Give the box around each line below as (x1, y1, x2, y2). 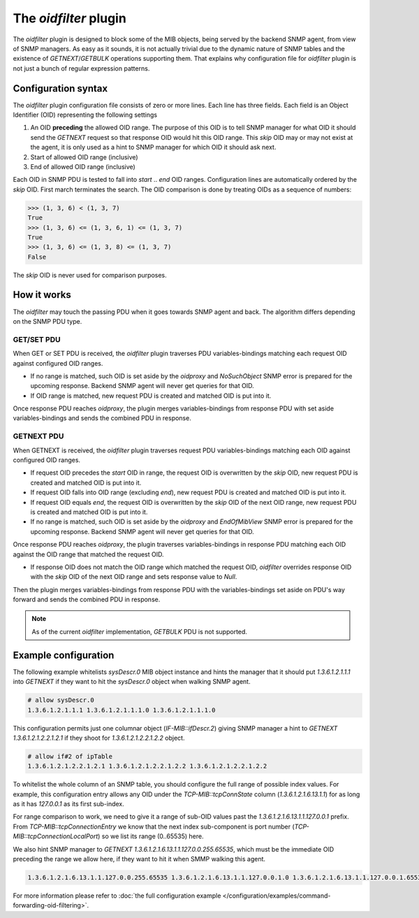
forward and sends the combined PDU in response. (13, 595, 161, 604)
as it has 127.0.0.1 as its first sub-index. (13, 800, 125, 808)
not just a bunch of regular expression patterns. (13, 64, 150, 73)
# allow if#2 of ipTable (27, 752, 113, 760)
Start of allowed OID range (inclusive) (30, 152, 139, 161)
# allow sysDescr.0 (27, 696, 94, 704)
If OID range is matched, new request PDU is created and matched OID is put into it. (30, 392, 272, 400)
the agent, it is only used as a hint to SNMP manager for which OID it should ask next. (30, 143, 277, 152)
